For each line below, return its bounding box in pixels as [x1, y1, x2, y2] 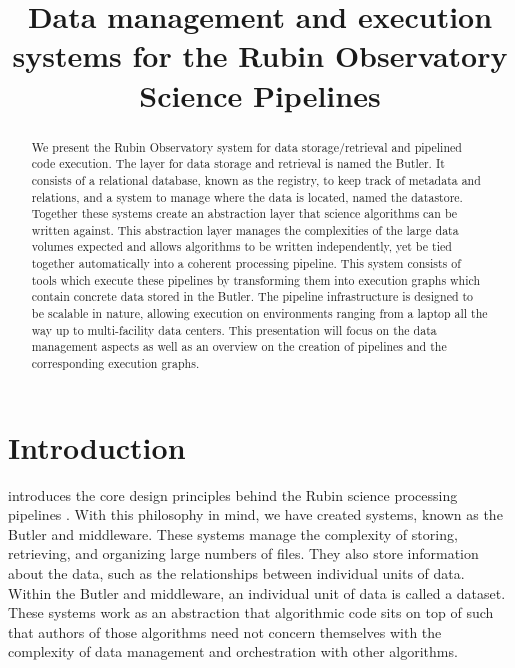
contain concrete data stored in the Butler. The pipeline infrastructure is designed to [31, 288, 474, 305]
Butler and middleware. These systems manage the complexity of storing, [8, 523, 458, 544]
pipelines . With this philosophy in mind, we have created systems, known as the [8, 504, 503, 525]
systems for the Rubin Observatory [12, 35, 508, 76]
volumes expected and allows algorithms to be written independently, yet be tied [31, 238, 452, 255]
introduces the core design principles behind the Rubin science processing [8, 484, 458, 505]
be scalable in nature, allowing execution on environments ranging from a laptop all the [31, 305, 488, 322]
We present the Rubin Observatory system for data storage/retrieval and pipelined [31, 138, 462, 155]
